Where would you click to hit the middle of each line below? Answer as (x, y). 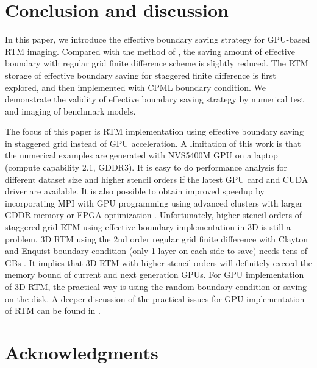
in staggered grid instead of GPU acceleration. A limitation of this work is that (153, 143)
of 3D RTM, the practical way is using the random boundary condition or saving (156, 286)
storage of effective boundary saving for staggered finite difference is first (141, 75)
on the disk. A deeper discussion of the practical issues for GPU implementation (155, 298)
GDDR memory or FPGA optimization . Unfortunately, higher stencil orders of (153, 215)
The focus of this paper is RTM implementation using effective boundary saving (154, 131)
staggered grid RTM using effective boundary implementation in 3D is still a (148, 227)
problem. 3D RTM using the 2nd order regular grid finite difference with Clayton (156, 239)
